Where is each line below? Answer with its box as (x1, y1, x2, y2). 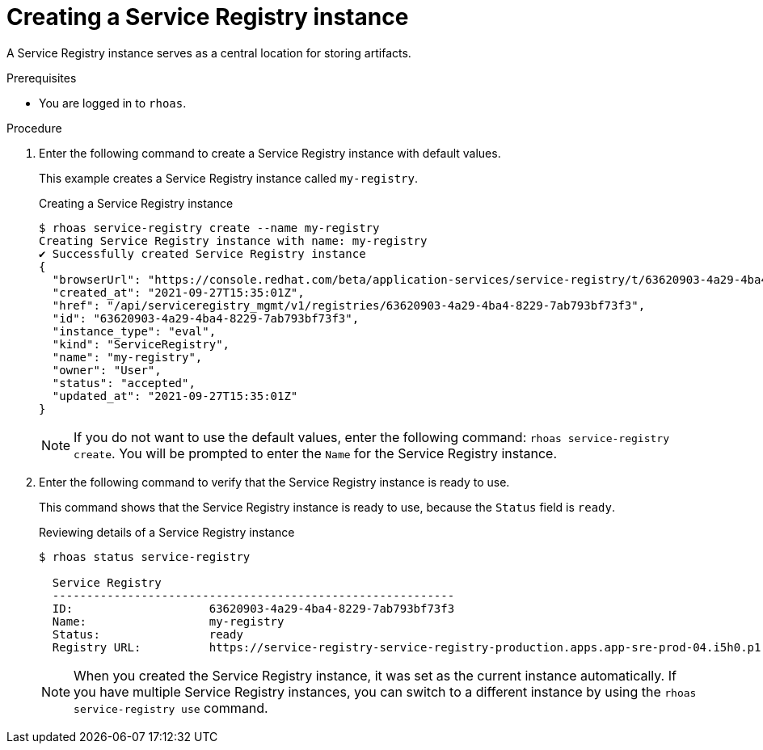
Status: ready (52, 627, 243, 641)
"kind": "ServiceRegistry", (52, 337, 230, 351)
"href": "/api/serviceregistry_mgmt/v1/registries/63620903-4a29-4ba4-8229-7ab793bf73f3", (52, 298, 646, 312)
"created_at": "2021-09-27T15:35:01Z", (52, 285, 305, 299)
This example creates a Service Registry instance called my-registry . (39, 171, 418, 185)
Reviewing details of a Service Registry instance (39, 525, 295, 539)
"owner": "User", (52, 363, 162, 377)
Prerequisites (6, 70, 77, 85)
